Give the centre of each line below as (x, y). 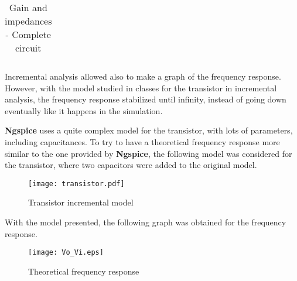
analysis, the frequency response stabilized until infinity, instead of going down (146, 99)
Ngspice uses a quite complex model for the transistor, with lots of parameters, (149, 130)
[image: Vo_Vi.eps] (66, 253)
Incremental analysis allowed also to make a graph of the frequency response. (143, 76)
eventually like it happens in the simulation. (84, 110)
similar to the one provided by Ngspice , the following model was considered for (148, 153)
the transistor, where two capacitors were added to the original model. (131, 165)
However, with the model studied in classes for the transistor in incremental (141, 88)
